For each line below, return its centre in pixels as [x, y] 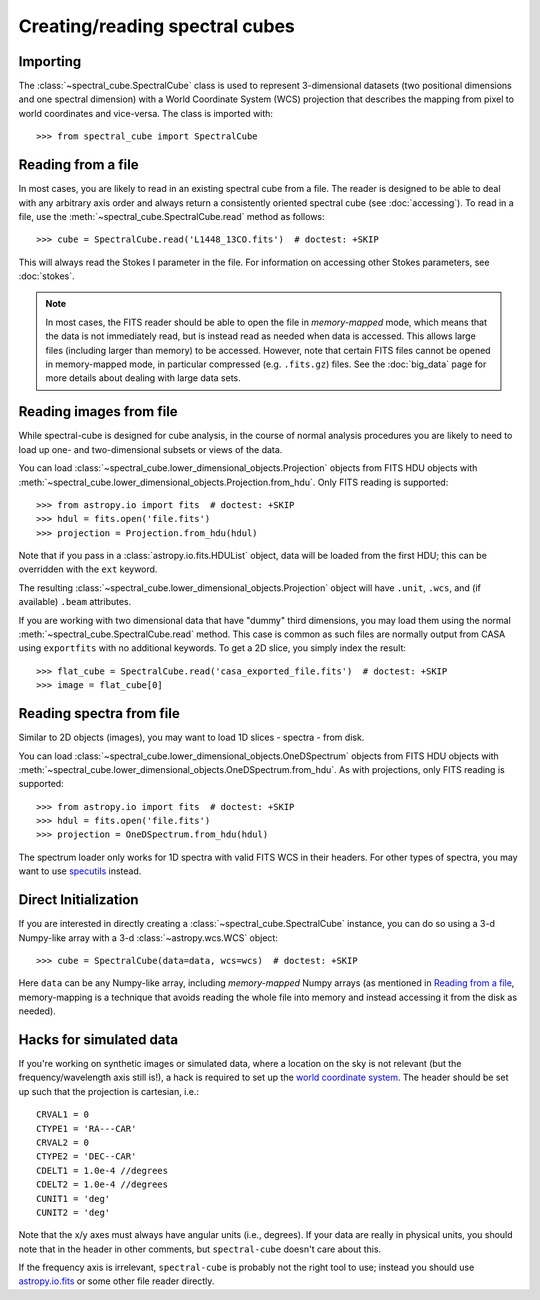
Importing [50, 61]
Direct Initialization [78, 900]
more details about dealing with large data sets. [143, 378]
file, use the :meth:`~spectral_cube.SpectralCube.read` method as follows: [171, 216]
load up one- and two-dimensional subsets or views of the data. [150, 449]
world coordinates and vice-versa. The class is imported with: [146, 113]
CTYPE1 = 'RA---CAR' [86, 1128]
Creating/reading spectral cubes [156, 26]
